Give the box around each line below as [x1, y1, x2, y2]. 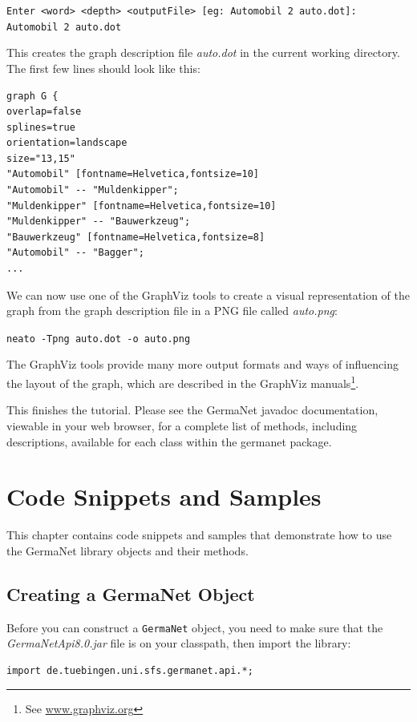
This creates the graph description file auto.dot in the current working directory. [6, 44, 400, 61]
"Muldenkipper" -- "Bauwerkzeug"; [6, 216, 191, 228]
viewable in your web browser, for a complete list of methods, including [6, 417, 358, 434]
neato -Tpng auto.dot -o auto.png [6, 333, 191, 345]
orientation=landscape [6, 137, 128, 149]
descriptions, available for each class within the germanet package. [6, 433, 332, 450]
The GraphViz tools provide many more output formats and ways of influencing [6, 356, 399, 373]
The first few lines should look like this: [6, 59, 200, 76]
